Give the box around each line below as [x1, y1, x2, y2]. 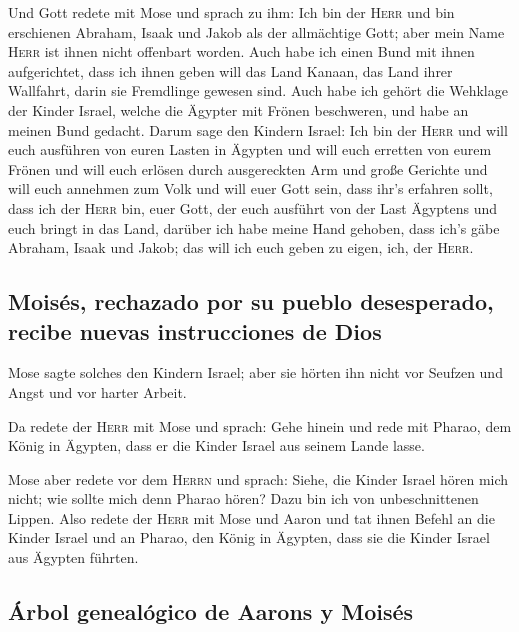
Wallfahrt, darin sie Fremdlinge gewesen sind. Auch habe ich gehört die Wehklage [8, 80, 508, 101]
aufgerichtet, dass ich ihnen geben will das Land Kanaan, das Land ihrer [8, 60, 453, 81]
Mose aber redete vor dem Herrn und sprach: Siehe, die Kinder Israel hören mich [8, 468, 509, 489]
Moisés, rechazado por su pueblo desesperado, [8, 286, 494, 317]
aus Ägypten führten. [8, 547, 139, 568]
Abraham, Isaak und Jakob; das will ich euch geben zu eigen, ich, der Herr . [8, 237, 474, 258]
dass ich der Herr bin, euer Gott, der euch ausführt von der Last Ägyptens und [8, 197, 498, 218]
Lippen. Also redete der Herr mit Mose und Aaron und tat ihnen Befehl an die [8, 507, 495, 528]
